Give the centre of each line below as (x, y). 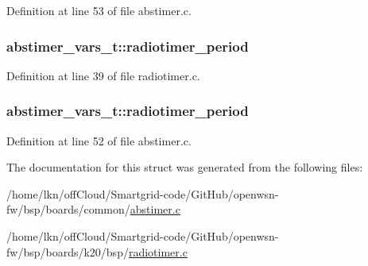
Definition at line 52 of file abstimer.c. (99, 140)
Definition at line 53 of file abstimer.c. (99, 10)
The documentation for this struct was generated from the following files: (185, 167)
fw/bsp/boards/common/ (68, 209)
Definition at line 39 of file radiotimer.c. (103, 75)
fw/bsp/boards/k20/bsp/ (68, 251)
